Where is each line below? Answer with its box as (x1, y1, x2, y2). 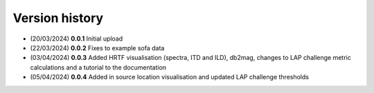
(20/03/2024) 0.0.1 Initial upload (30, 34, 123, 43)
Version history (12, 10, 104, 25)
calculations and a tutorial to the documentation (30, 63, 166, 72)
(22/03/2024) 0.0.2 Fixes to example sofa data (30, 43, 165, 52)
